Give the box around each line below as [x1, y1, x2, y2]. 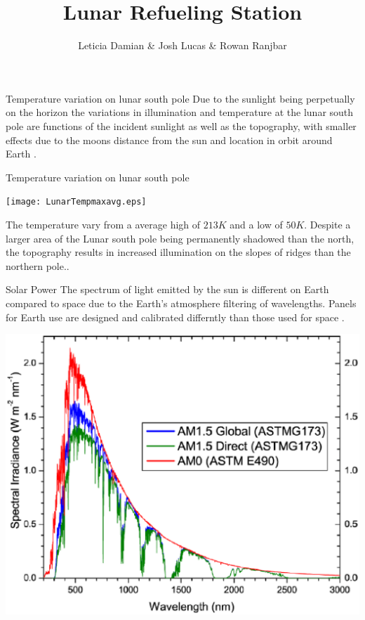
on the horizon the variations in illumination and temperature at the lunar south [6, 105, 354, 120]
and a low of [230, 217, 283, 231]
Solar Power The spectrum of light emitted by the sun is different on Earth [6, 282, 329, 297]
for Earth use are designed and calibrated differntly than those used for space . [6, 309, 345, 324]
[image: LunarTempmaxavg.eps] [6, 197, 147, 207]
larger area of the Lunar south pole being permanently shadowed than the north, [6, 231, 354, 245]
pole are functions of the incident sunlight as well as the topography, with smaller [6, 118, 357, 133]
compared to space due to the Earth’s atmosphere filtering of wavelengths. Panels [6, 295, 357, 310]
